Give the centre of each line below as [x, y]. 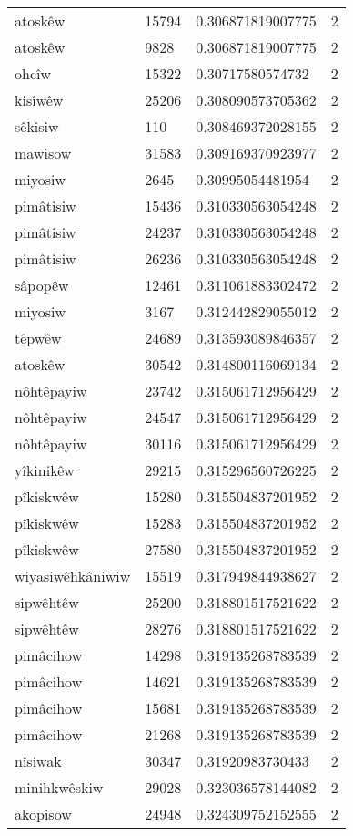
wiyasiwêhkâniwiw [73, 576]
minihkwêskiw [59, 787]
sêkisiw [37, 126]
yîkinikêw [45, 470]
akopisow [43, 814]
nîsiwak [38, 761]
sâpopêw [42, 285]
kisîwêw [39, 100]
